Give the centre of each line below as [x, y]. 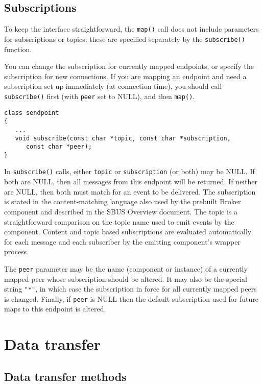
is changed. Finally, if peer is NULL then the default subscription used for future [131, 298]
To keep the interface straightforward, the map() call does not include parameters [131, 29]
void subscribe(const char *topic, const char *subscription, [123, 138]
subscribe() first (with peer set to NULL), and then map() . [100, 96]
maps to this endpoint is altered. [55, 309]
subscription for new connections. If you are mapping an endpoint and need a [125, 76]
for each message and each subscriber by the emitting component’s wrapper [122, 241]
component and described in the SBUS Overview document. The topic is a [121, 211]
